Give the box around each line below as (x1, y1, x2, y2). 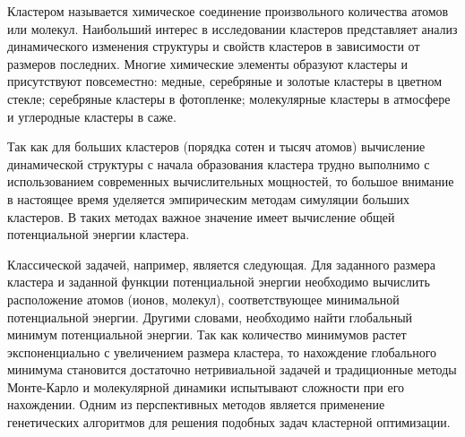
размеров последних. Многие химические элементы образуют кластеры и (7, 54, 408, 73)
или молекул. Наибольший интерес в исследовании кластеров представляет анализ (7, 19, 458, 38)
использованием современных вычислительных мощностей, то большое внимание (7, 172, 454, 191)
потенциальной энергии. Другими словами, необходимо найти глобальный (7, 307, 413, 326)
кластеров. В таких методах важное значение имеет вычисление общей (7, 207, 395, 226)
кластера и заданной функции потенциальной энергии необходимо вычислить (7, 272, 430, 291)
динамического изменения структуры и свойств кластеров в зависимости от (7, 37, 420, 56)
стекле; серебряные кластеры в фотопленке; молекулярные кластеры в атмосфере (7, 89, 451, 107)
